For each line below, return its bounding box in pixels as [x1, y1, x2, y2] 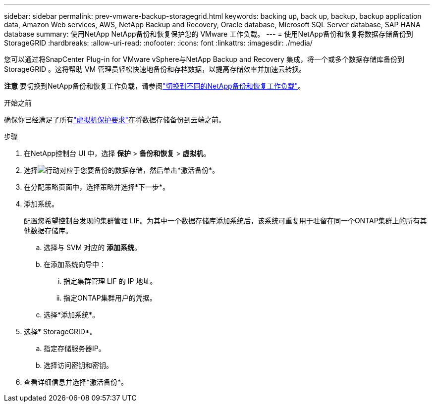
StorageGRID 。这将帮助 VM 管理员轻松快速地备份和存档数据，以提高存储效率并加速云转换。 [4, 65, 306, 73]
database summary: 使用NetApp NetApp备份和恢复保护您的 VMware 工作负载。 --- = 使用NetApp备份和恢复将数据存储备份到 [4, 30, 413, 38]
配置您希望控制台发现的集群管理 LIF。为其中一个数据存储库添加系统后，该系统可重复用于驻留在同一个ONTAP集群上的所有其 [24, 216, 427, 225]
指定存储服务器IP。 [44, 344, 106, 353]
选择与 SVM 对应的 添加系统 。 [44, 243, 142, 252]
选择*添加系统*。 [44, 310, 100, 319]
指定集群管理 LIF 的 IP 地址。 [63, 277, 157, 285]
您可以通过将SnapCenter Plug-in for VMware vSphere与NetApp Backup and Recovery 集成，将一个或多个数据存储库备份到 [4, 55, 404, 63]
